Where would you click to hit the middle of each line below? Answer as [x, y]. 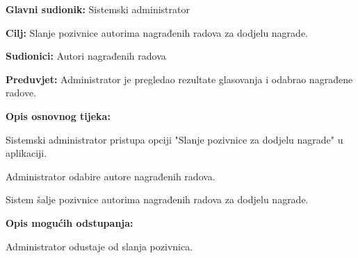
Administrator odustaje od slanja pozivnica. [99, 246]
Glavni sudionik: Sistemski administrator [98, 9]
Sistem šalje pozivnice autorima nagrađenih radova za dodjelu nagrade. [157, 199]
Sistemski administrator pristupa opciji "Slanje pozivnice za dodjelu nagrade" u [174, 139]
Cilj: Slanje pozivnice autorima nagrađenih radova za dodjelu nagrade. [157, 32]
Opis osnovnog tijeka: [58, 115]
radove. [21, 93]
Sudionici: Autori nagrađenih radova [86, 56]
